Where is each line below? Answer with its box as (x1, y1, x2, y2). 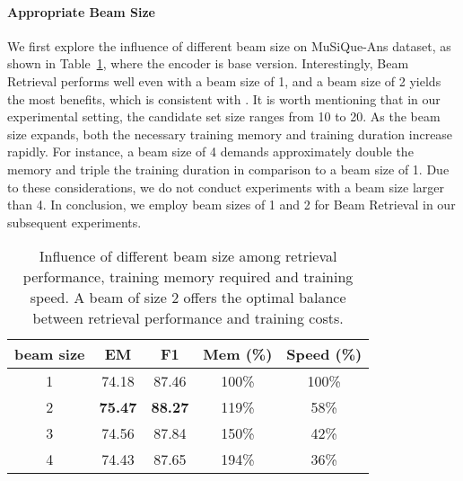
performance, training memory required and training (22, 266, 354, 288)
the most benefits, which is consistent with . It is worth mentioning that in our (7, 89, 441, 108)
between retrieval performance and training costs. (32, 307, 344, 329)
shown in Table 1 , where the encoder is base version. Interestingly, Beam (7, 54, 409, 73)
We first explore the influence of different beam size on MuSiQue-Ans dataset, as (7, 36, 451, 55)
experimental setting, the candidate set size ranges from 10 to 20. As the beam (7, 107, 441, 126)
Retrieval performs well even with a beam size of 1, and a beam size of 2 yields (7, 71, 441, 90)
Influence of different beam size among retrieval (39, 245, 337, 267)
